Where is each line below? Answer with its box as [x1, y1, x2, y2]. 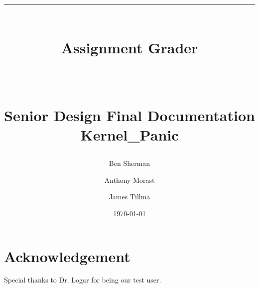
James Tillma [109, 191, 150, 202]
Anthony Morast [104, 174, 155, 185]
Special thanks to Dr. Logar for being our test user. [4, 275, 161, 285]
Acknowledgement [4, 246, 130, 266]
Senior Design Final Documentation [4, 105, 255, 125]
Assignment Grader [61, 37, 198, 58]
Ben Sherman [109, 158, 150, 168]
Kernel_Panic [80, 124, 179, 144]
